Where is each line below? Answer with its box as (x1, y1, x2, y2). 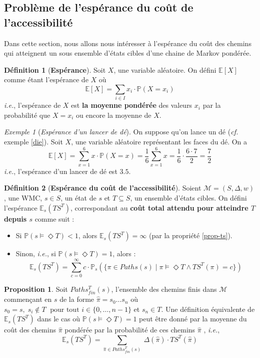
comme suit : (34, 213, 74, 224)
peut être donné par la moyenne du (139, 313, 247, 324)
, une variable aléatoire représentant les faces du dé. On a (71, 136, 247, 147)
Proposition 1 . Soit (4, 283, 68, 294)
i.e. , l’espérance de (4, 100, 61, 110)
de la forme (59, 294, 94, 304)
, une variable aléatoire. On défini (113, 64, 216, 75)
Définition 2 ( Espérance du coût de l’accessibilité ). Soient (4, 183, 201, 193)
